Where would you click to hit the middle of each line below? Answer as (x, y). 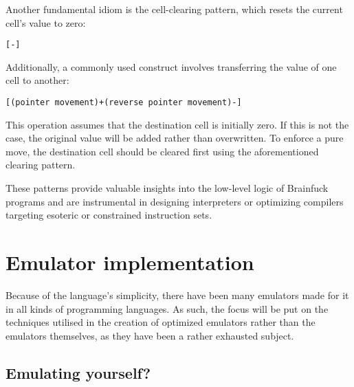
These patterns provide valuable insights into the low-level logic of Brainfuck (167, 188)
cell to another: (37, 80)
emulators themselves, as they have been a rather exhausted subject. (150, 335)
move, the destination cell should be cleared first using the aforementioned (162, 151)
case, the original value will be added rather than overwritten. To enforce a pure (175, 138)
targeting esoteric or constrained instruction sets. (109, 215)
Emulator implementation (130, 262)
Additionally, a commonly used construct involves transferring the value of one (171, 66)
